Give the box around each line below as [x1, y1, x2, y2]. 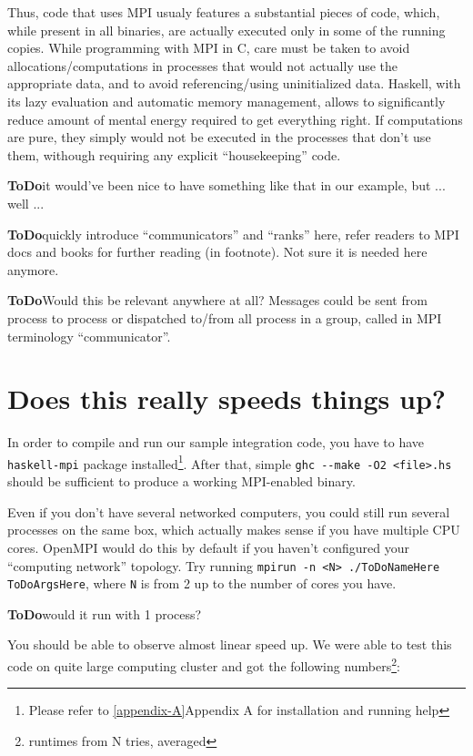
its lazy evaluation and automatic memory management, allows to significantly [7, 91, 446, 110]
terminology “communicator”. [7, 326, 171, 345]
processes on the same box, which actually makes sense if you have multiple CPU [7, 520, 460, 539]
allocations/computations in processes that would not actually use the [7, 56, 398, 75]
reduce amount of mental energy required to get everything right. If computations [7, 109, 463, 128]
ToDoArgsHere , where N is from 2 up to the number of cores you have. [7, 574, 397, 593]
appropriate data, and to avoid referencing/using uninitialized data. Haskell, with [7, 74, 461, 93]
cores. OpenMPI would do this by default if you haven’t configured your [7, 537, 409, 557]
